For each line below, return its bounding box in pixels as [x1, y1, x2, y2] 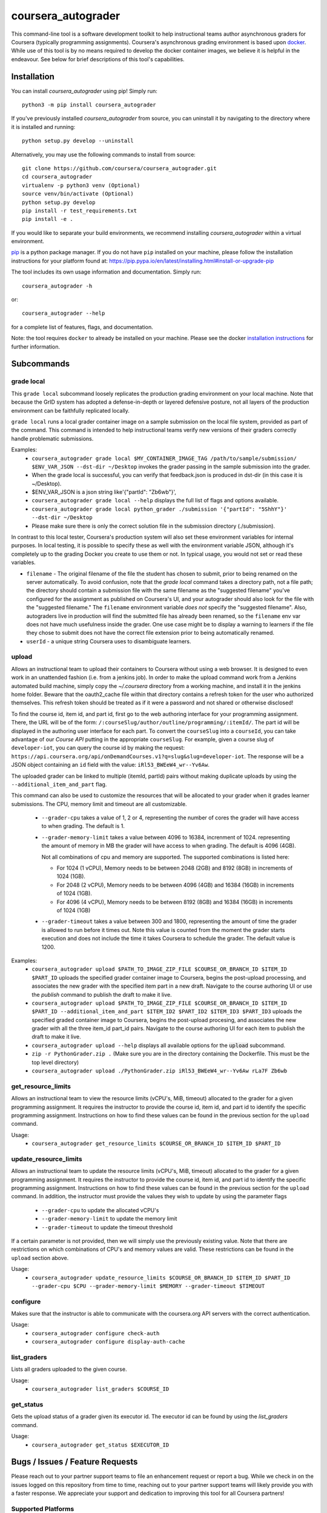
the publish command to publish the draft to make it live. [31, 991, 172, 998]
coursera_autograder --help [22, 310, 105, 317]
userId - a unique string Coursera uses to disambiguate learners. [26, 637, 191, 645]
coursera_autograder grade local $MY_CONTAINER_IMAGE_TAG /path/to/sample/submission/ [31, 455, 297, 462]
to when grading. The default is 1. [41, 822, 125, 830]
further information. [11, 343, 61, 350]
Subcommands [11, 359, 70, 369]
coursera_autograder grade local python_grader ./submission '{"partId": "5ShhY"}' [31, 505, 288, 513]
